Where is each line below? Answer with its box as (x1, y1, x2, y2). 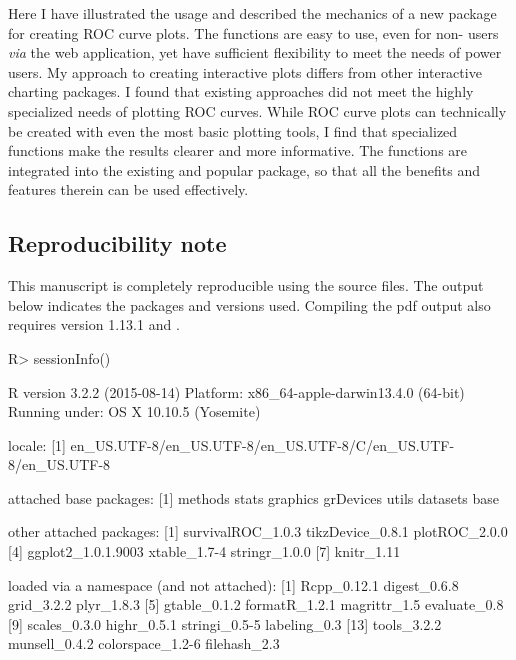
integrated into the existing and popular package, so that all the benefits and (8, 159, 481, 180)
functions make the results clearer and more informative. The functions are (8, 140, 468, 161)
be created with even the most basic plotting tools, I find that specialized (8, 120, 458, 141)
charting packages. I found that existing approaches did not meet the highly (8, 81, 474, 102)
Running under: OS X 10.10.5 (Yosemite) (8, 401, 261, 422)
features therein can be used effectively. (8, 179, 249, 200)
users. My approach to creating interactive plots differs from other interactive (8, 61, 482, 82)
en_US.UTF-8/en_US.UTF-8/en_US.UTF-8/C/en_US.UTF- (70, 434, 455, 455)
